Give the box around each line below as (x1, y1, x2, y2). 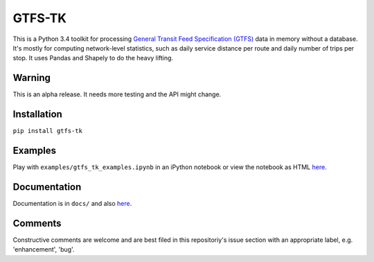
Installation (12, 108, 62, 121)
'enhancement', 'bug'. (12, 245, 75, 254)
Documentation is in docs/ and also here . (12, 199, 132, 207)
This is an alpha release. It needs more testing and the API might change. (12, 90, 222, 98)
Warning (12, 72, 51, 84)
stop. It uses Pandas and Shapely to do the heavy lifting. (12, 54, 173, 62)
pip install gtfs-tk (12, 127, 83, 135)
